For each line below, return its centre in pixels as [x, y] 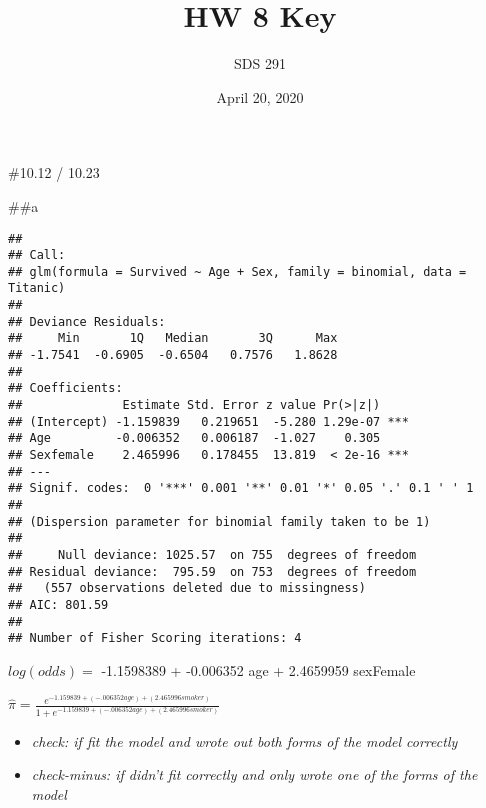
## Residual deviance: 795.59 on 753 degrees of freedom [212, 571]
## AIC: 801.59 [58, 604]
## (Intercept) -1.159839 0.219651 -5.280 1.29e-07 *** [208, 421]
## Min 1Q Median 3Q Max [173, 338]
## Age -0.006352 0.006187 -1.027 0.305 [194, 438]
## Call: [37, 255]
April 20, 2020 [260, 96]
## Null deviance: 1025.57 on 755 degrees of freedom [212, 554]
